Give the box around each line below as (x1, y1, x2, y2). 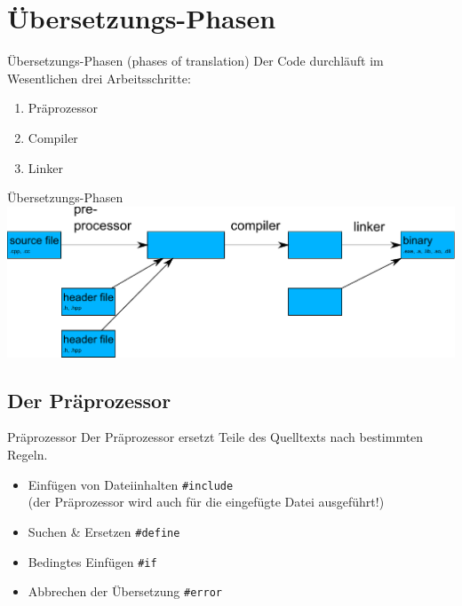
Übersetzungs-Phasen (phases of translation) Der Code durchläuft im (7, 51, 384, 70)
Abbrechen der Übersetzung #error (28, 582, 222, 601)
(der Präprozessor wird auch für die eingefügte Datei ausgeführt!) (28, 492, 385, 511)
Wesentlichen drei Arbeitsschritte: (7, 68, 191, 87)
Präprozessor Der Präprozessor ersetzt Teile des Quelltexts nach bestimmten (7, 428, 424, 446)
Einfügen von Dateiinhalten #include (28, 475, 234, 493)
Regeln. (7, 445, 48, 464)
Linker (28, 158, 63, 177)
